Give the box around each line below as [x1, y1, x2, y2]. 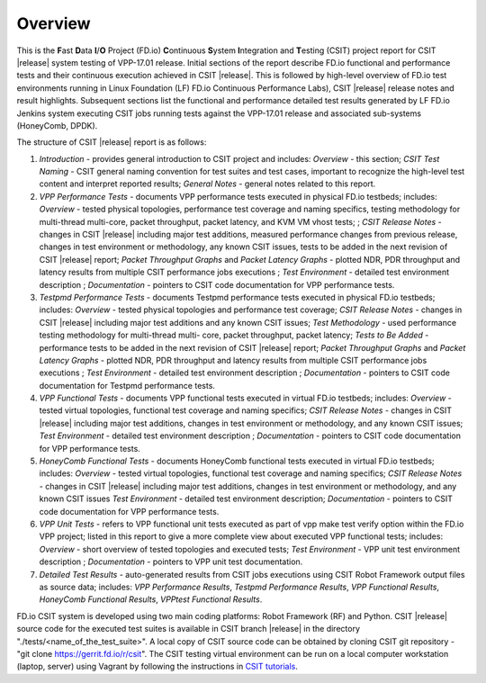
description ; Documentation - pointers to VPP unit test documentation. [39, 556, 303, 567]
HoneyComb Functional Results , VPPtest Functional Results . [39, 594, 263, 605]
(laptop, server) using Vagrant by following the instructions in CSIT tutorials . [16, 661, 299, 672]
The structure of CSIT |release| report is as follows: [16, 137, 207, 148]
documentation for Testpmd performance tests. [39, 380, 216, 391]
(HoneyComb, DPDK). [16, 120, 98, 130]
